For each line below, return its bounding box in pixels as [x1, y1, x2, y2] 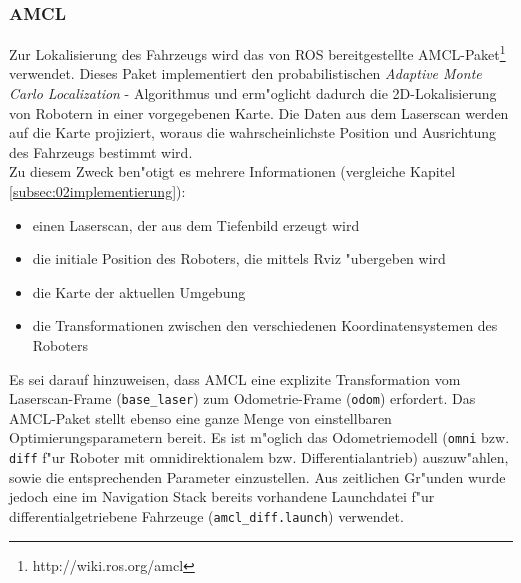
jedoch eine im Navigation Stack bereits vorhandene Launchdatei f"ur [9, 486, 435, 507]
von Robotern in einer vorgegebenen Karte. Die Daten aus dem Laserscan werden [9, 102, 509, 123]
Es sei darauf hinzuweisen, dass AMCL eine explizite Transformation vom [9, 368, 461, 389]
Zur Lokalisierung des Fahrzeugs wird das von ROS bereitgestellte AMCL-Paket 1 [9, 41, 506, 64]
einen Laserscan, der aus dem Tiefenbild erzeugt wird [32, 214, 360, 235]
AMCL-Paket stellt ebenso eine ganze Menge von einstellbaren [9, 407, 392, 428]
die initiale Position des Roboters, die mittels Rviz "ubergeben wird [32, 248, 446, 269]
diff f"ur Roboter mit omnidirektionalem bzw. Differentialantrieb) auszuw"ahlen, [9, 447, 509, 468]
